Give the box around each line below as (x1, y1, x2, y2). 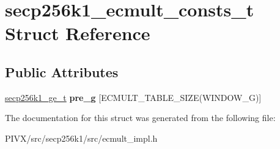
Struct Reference (5, 21, 150, 46)
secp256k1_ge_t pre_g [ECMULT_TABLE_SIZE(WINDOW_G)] (5, 91, 262, 103)
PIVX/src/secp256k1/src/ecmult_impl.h (5, 131, 158, 144)
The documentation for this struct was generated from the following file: (5, 111, 276, 124)
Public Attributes (5, 62, 119, 81)
